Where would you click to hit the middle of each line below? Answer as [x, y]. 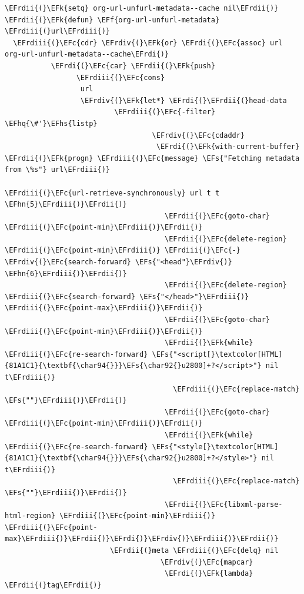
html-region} [30, 516]
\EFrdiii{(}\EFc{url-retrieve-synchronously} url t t [112, 193]
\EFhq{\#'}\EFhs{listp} [51, 123]
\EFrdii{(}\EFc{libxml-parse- [224, 504]
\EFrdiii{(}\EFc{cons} [121, 77]
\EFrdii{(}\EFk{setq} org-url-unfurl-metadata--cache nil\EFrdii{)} [142, 8]
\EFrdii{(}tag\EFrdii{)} [53, 585]
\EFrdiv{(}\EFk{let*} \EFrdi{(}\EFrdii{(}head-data [183, 100]
